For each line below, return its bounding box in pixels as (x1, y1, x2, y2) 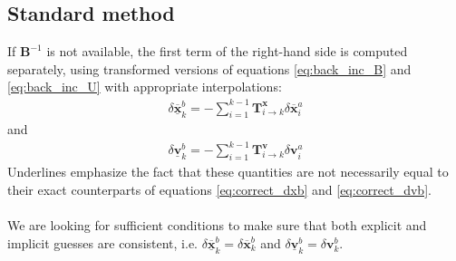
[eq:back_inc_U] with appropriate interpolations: (7, 77, 282, 96)
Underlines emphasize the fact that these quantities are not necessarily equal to (7, 162, 449, 181)
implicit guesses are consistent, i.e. (7, 233, 198, 252)
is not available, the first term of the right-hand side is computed (46, 42, 408, 61)
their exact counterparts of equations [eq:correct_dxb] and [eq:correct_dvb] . (7, 179, 432, 198)
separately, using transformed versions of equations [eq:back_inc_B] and (7, 59, 412, 78)
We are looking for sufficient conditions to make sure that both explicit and (7, 216, 427, 235)
